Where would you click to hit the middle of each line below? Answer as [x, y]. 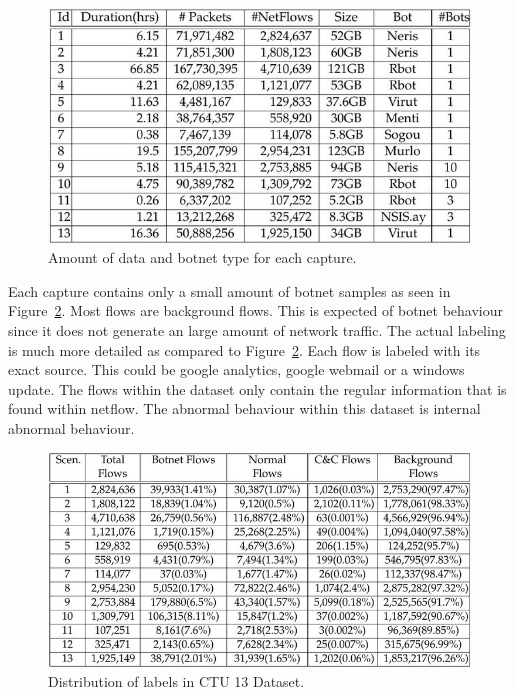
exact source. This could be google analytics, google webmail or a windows [236, 369]
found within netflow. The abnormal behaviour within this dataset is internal [244, 408]
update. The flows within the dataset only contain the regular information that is [257, 388]
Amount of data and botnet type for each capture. [202, 257]
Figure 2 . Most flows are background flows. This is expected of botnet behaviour [256, 310]
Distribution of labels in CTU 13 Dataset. [176, 681]
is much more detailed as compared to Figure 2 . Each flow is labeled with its [244, 349]
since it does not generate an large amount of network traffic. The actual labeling [257, 329]
